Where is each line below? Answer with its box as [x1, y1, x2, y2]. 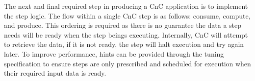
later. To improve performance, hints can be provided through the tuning [4, 48, 224, 59]
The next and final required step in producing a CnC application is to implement [4, 1, 248, 11]
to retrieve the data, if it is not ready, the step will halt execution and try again [4, 39, 244, 49]
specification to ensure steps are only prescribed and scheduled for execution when [4, 58, 251, 68]
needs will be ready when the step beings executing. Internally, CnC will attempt [4, 29, 248, 40]
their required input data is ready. [4, 68, 106, 78]
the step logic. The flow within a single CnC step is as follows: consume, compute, [4, 10, 251, 20]
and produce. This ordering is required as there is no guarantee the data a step [4, 20, 242, 30]
